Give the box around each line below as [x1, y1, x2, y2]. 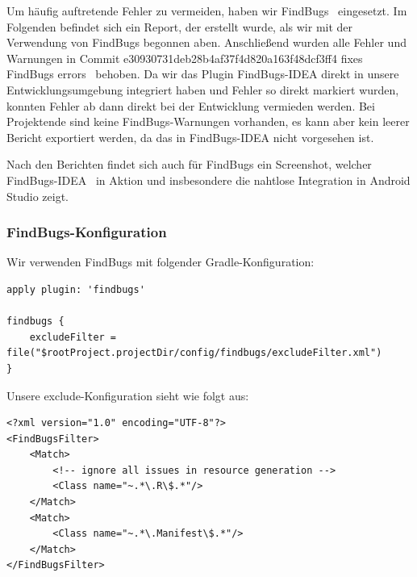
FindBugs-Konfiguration [6, 222, 167, 242]
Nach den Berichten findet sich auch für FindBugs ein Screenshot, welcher [6, 156, 372, 173]
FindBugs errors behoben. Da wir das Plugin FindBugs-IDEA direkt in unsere [6, 65, 399, 82]
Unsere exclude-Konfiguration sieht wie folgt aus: [6, 387, 249, 403]
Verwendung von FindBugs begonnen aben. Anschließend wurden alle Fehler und [6, 34, 407, 51]
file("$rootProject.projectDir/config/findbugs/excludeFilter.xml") [6, 347, 382, 359]
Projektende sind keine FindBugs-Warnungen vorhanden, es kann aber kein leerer [6, 113, 410, 130]
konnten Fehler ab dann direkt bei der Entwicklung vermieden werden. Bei [6, 97, 375, 114]
